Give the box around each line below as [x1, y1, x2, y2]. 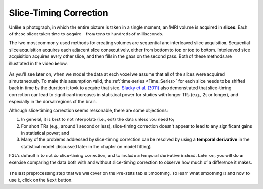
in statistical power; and [21, 130, 69, 136]
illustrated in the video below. [9, 60, 68, 66]
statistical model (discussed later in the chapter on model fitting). [21, 143, 152, 149]
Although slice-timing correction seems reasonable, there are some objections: [9, 107, 168, 113]
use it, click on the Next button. [9, 177, 73, 183]
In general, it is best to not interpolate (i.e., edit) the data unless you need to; [21, 117, 175, 122]
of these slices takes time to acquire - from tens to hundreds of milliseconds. [9, 31, 163, 36]
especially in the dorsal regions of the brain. [9, 99, 97, 104]
